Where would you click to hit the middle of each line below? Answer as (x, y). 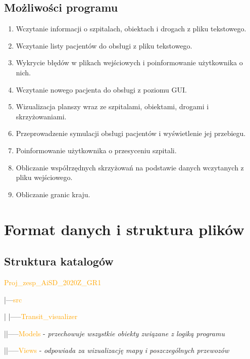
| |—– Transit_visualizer (41, 316)
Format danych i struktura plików (124, 229)
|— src (13, 299)
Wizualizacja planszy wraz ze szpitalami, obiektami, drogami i (112, 106)
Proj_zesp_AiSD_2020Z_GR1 (53, 282)
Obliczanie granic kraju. (53, 194)
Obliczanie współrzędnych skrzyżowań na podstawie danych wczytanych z (130, 167)
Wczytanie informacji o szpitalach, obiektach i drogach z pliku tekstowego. (131, 29)
